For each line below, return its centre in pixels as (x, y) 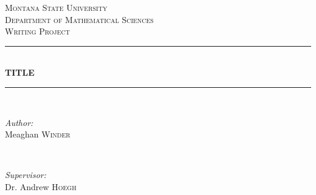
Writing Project (37, 31)
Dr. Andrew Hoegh (41, 186)
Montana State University (56, 7)
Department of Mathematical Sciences (79, 19)
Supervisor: (26, 175)
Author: (19, 122)
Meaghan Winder (38, 134)
